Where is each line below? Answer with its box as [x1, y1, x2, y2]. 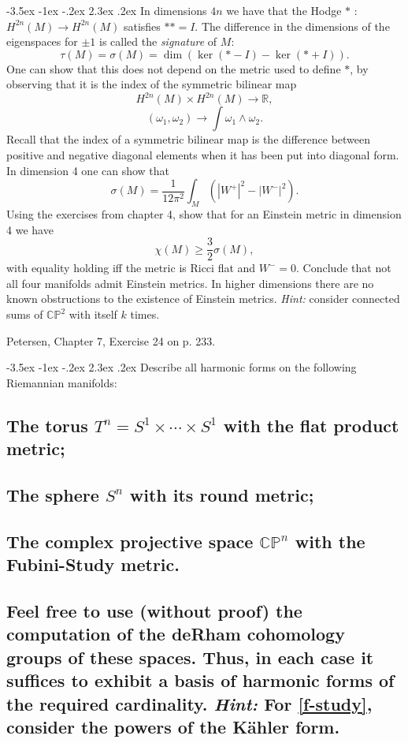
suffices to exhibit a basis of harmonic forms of [6, 668, 395, 693]
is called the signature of [99, 33, 217, 50]
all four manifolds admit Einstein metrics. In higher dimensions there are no [6, 274, 374, 291]
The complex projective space [6, 528, 254, 553]
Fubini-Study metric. [6, 552, 180, 577]
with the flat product [223, 413, 399, 437]
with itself [69, 306, 117, 323]
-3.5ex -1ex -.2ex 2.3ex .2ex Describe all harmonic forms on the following [6, 359, 357, 375]
